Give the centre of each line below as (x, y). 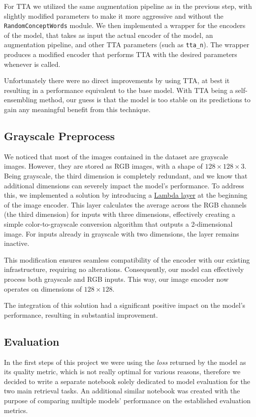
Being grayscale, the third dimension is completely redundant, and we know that (126, 176)
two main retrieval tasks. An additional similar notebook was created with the (122, 391)
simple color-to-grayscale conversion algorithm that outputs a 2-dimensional (118, 224)
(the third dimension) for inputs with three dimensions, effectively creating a (120, 214)
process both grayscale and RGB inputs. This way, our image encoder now (116, 279)
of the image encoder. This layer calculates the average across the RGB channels (125, 204)
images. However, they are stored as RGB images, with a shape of (103, 166)
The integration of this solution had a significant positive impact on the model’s (125, 305)
